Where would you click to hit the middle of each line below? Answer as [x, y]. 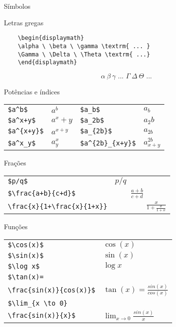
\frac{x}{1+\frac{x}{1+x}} [58, 207]
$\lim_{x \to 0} [38, 303]
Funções [16, 227]
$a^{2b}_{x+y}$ [108, 143]
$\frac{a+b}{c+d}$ [42, 193]
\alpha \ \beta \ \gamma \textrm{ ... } [84, 46]
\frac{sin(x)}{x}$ [42, 315]
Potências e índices [32, 91]
